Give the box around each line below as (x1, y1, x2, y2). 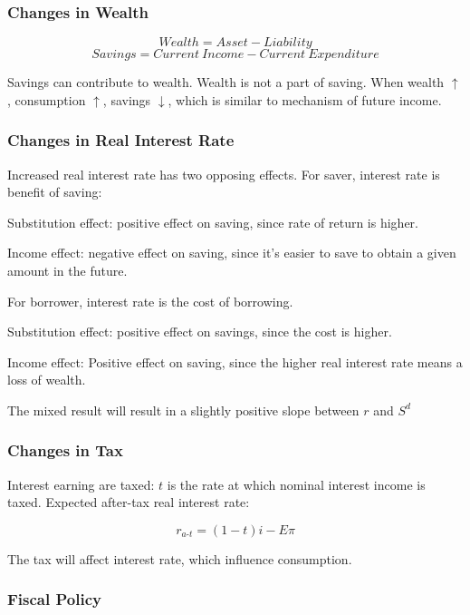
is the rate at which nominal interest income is (167, 474, 426, 493)
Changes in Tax (7, 439, 123, 462)
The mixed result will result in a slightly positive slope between (7, 400, 360, 419)
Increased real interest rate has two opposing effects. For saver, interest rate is (7, 164, 440, 183)
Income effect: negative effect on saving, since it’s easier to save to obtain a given (7, 243, 456, 262)
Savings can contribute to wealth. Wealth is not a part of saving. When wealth (7, 73, 445, 92)
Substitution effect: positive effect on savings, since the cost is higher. (7, 322, 392, 341)
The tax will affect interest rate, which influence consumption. (7, 549, 352, 568)
